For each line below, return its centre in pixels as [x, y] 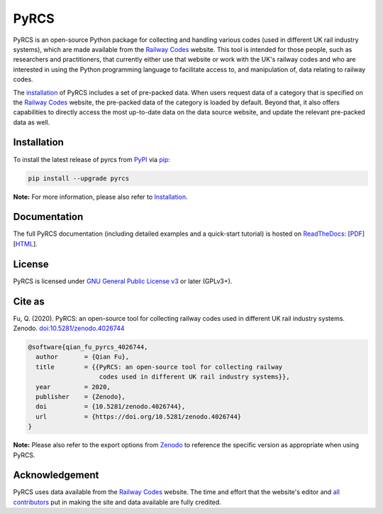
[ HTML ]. [26, 244]
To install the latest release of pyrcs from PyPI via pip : [91, 159]
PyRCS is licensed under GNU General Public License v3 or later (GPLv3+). [123, 281]
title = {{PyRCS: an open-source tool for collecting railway [159, 367]
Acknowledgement [56, 475]
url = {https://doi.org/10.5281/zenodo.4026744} [139, 416]
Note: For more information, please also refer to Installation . [100, 197]
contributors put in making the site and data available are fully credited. [117, 502]
